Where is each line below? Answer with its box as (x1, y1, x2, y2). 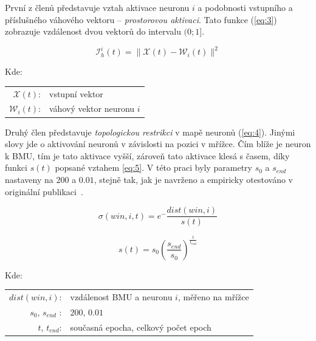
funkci (5, 161, 27, 174)
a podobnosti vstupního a (197, 1, 293, 13)
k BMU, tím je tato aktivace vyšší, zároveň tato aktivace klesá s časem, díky (5, 149, 290, 162)
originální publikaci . (5, 185, 83, 198)
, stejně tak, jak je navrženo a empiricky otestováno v (94, 173, 293, 185)
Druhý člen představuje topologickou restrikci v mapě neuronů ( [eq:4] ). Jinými (5, 125, 295, 138)
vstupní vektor (49, 87, 103, 100)
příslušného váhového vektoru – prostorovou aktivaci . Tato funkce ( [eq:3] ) (5, 13, 277, 26)
